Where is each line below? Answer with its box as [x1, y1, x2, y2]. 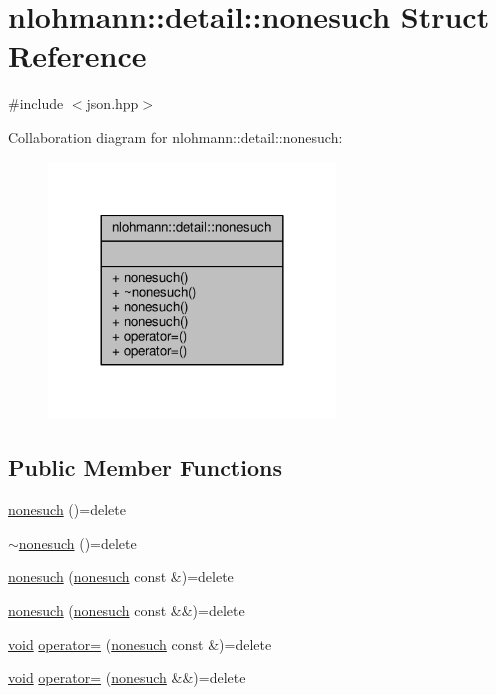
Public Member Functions [8, 452, 282, 483]
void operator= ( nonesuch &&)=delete [8, 667, 246, 688]
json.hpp [86, 93, 139, 114]
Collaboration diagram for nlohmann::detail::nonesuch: [8, 126, 343, 147]
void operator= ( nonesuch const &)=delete [8, 633, 272, 654]
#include [8, 93, 64, 114]
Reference [8, 35, 147, 76]
